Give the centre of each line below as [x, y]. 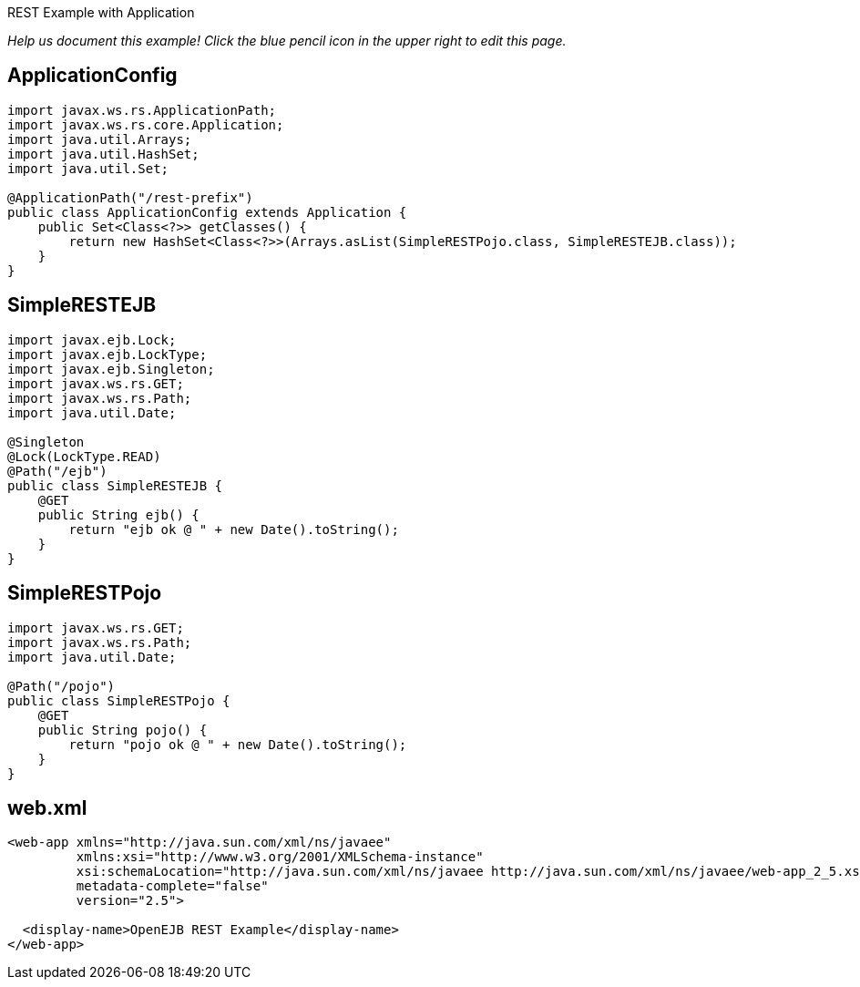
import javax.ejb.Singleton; [111, 369]
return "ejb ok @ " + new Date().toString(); [234, 529]
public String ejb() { [118, 514]
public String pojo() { [123, 730]
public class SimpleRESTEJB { [115, 485]
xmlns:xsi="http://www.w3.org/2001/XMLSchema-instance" [280, 857]
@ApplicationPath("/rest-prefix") [130, 197]
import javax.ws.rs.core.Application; [146, 124]
